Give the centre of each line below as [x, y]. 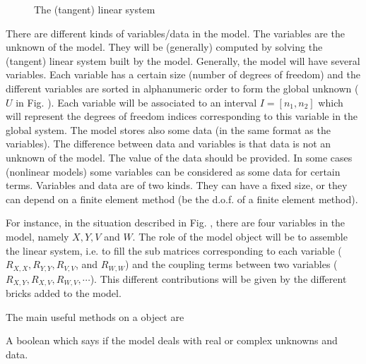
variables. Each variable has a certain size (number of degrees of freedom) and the [183, 74]
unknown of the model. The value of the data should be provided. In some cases [179, 157]
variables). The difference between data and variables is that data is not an [169, 144]
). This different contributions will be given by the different [218, 278]
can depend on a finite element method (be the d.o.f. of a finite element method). [182, 199]
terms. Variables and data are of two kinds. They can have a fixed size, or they [177, 185]
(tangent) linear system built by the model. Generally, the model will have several [183, 60]
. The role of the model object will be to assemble [240, 236]
